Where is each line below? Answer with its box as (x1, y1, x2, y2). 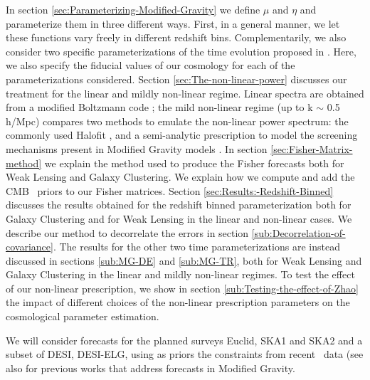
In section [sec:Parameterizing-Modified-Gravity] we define (6, 2, 260, 16)
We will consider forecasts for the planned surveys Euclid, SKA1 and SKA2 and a (6, 332, 363, 347)
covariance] (6, 239, 53, 254)
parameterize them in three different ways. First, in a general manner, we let (6, 16, 340, 31)
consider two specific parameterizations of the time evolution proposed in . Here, (6, 43, 356, 58)
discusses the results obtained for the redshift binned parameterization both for (6, 197, 351, 212)
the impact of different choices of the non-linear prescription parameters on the (6, 295, 350, 310)
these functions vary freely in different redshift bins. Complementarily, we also (6, 30, 347, 45)
